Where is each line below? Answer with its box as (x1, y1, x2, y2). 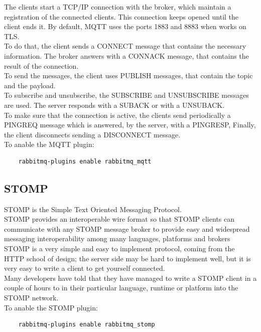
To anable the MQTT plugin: (4, 139, 94, 149)
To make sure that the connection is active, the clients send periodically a (4, 109, 231, 120)
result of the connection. (4, 60, 79, 71)
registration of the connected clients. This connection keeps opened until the (4, 11, 239, 22)
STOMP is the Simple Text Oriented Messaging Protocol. (4, 204, 182, 214)
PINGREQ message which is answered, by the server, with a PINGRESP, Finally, (4, 119, 256, 130)
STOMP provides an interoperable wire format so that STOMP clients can (4, 214, 234, 224)
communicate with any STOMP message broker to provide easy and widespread (4, 223, 250, 234)
